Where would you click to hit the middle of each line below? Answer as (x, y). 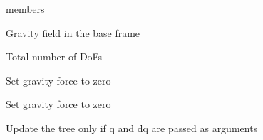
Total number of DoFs (54, 56)
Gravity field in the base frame (73, 32)
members (25, 9)
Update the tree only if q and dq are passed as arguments (132, 128)
